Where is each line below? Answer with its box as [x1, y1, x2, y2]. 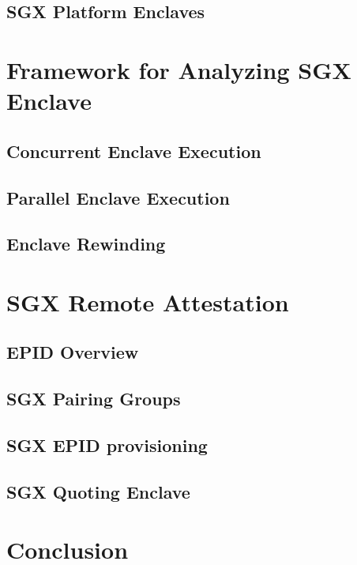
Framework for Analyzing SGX [6, 53, 351, 85]
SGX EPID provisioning [6, 433, 208, 458]
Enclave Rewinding [6, 232, 166, 256]
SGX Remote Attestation [6, 285, 289, 318]
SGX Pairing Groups [6, 386, 181, 411]
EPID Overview [6, 340, 139, 364]
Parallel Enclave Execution [6, 185, 230, 209]
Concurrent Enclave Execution [6, 138, 261, 163]
